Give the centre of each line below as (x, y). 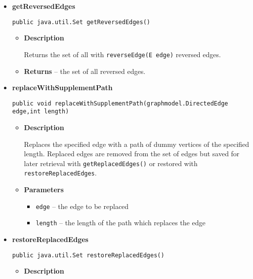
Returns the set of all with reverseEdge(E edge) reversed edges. (122, 54)
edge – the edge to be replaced (82, 206)
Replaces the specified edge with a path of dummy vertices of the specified (137, 144)
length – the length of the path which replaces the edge (121, 223)
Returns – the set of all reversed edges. (85, 71)
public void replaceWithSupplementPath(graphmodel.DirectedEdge (120, 103)
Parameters (44, 190)
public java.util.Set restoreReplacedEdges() (88, 255)
